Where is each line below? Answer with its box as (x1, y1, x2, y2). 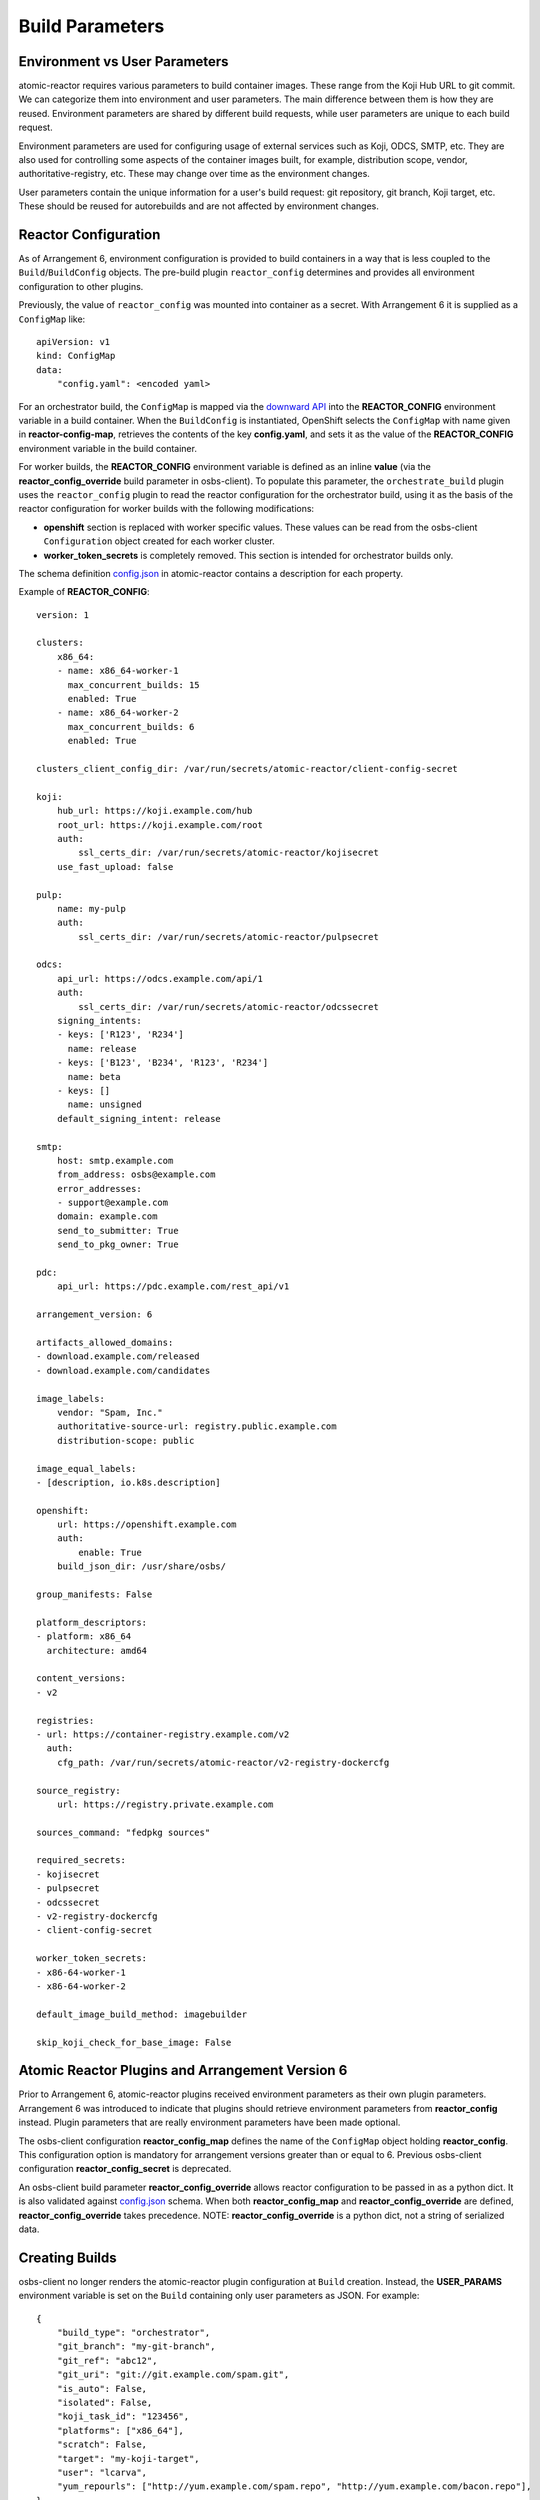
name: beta (67, 1071, 121, 1082)
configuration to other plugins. (18, 280, 144, 292)
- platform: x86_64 (36, 1631, 132, 1642)
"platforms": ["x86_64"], (56, 2425, 185, 2436)
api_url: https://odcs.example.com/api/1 (56, 973, 264, 984)
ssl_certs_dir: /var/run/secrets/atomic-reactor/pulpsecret (78, 931, 379, 942)
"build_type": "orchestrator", (56, 2327, 211, 2339)
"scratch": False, (56, 2439, 148, 2450)
